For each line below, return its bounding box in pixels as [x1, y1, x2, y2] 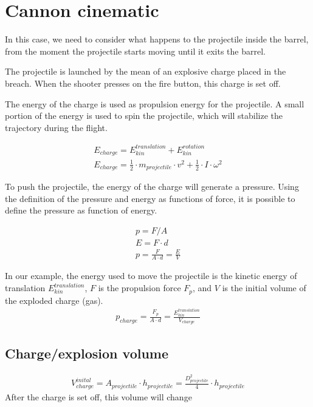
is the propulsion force [98, 281, 181, 294]
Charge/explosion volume [5, 343, 169, 362]
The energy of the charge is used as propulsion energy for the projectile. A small [5, 97, 304, 110]
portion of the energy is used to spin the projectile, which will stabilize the [5, 109, 283, 122]
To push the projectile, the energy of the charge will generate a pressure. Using [5, 180, 299, 193]
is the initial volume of [222, 281, 306, 294]
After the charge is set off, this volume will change [5, 390, 192, 403]
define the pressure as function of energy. [5, 204, 157, 217]
